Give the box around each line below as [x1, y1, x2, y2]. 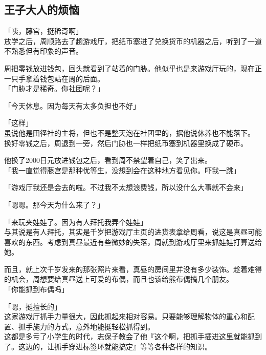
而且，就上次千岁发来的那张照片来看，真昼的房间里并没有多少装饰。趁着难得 [4, 263, 262, 274]
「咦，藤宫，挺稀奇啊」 [4, 26, 83, 36]
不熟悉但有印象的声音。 [4, 46, 83, 56]
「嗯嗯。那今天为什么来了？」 [4, 199, 104, 210]
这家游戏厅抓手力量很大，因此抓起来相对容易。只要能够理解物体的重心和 [4, 311, 248, 322]
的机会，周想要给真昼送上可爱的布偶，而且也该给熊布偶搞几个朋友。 [4, 274, 233, 284]
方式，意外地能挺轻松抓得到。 [54, 321, 154, 331]
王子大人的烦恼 [4, 2, 79, 17]
